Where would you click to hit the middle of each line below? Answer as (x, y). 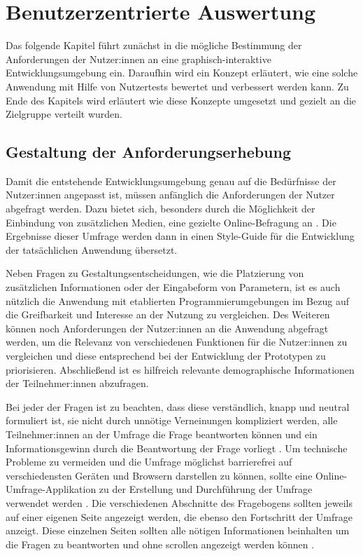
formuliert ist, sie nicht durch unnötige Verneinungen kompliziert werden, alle (172, 420)
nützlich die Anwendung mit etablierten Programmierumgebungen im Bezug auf (177, 300)
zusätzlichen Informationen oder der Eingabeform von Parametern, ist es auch (173, 287)
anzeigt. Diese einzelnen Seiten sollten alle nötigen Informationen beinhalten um (178, 530)
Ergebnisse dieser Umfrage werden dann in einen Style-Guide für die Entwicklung (180, 236)
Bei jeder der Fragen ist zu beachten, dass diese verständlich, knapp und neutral (178, 406)
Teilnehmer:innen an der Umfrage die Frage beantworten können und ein (162, 434)
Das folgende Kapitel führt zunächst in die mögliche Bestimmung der (154, 45)
